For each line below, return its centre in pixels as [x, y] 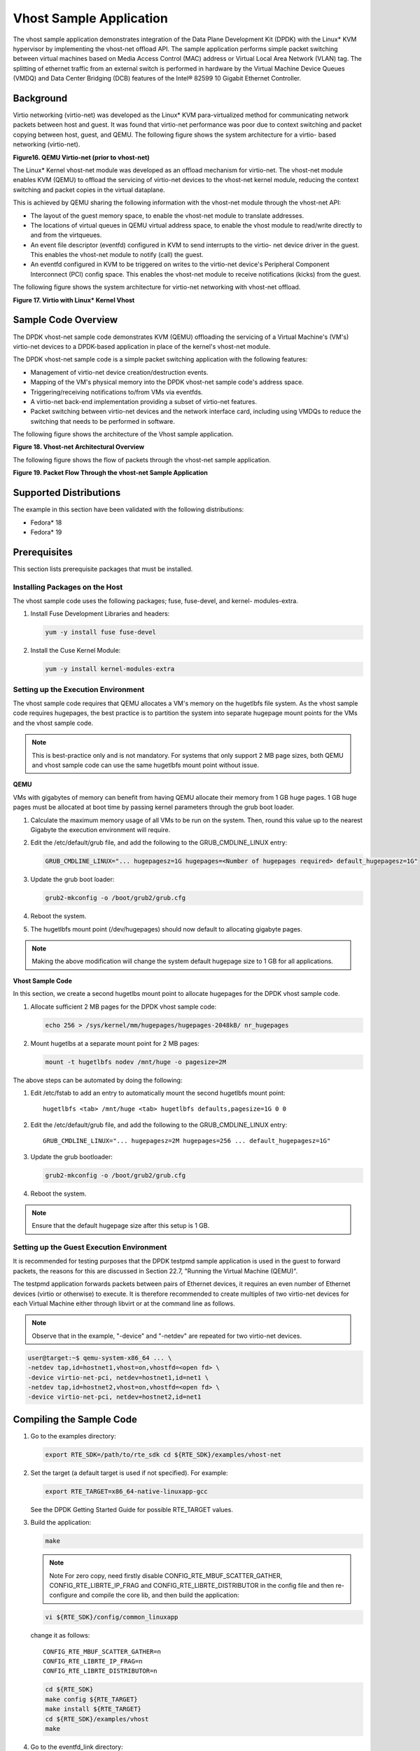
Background [40, 98]
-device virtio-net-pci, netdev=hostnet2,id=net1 [114, 1397]
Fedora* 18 [46, 522]
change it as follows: [60, 1635]
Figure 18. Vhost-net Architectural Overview [79, 447]
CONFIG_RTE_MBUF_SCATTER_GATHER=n [102, 1652]
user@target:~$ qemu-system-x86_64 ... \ [100, 1358]
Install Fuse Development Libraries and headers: [100, 614]
